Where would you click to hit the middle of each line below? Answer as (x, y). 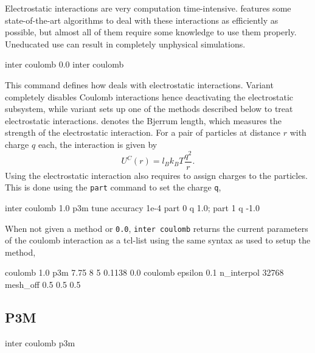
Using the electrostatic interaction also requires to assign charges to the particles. (156, 175)
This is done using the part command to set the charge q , (113, 187)
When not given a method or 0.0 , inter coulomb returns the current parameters (157, 228)
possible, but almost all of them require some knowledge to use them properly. (151, 32)
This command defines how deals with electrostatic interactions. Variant (139, 84)
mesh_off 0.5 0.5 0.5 (43, 284)
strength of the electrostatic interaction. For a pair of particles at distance (143, 132)
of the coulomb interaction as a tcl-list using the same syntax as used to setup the (158, 240)
